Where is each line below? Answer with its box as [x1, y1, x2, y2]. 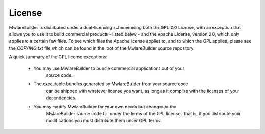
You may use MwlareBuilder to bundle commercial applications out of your [33, 65, 184, 71]
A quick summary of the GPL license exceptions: [9, 54, 107, 60]
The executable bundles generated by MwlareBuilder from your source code [33, 81, 188, 87]
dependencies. [46, 95, 76, 101]
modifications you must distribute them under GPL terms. [46, 118, 162, 124]
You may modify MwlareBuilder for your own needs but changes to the [33, 104, 177, 110]
